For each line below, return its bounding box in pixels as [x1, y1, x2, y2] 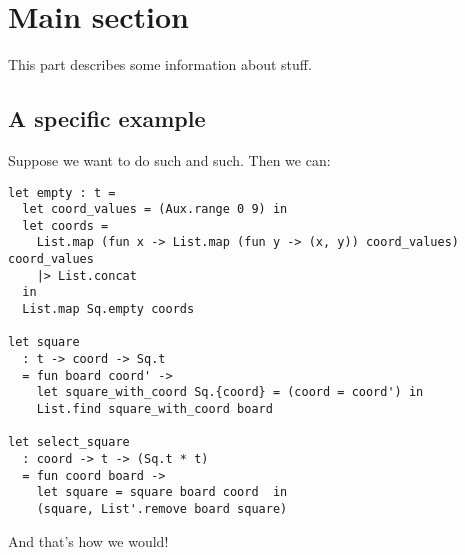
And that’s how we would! [8, 530, 169, 551]
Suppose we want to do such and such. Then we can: [8, 149, 331, 170]
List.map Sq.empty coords [22, 302, 195, 317]
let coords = [22, 218, 109, 233]
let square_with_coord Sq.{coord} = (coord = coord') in [36, 385, 424, 400]
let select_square [8, 435, 130, 450]
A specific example [8, 103, 206, 134]
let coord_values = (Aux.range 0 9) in [22, 202, 288, 217]
